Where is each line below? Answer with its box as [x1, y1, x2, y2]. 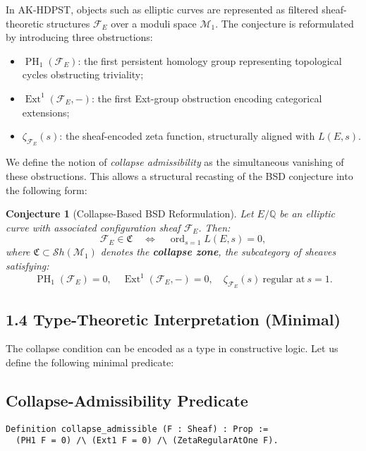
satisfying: [6, 258, 49, 272]
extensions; [22, 104, 70, 119]
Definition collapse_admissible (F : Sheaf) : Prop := [6, 423, 269, 434]
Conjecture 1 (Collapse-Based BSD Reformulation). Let [6, 206, 254, 221]
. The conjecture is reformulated [215, 16, 354, 30]
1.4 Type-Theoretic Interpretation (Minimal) [6, 308, 341, 330]
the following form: [6, 182, 87, 197]
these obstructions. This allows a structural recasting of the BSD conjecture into [6, 168, 353, 183]
